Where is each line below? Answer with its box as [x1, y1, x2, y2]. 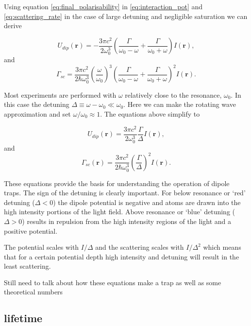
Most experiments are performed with [4, 89, 117, 100]
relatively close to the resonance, [125, 89, 222, 100]
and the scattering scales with [95, 242, 184, 252]
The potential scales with [4, 242, 79, 252]
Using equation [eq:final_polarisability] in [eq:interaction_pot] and [4, 1, 203, 11]
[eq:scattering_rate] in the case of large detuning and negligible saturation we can [4, 11, 248, 21]
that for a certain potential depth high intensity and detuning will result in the [4, 251, 239, 261]
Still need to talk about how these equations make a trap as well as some [4, 277, 221, 287]
